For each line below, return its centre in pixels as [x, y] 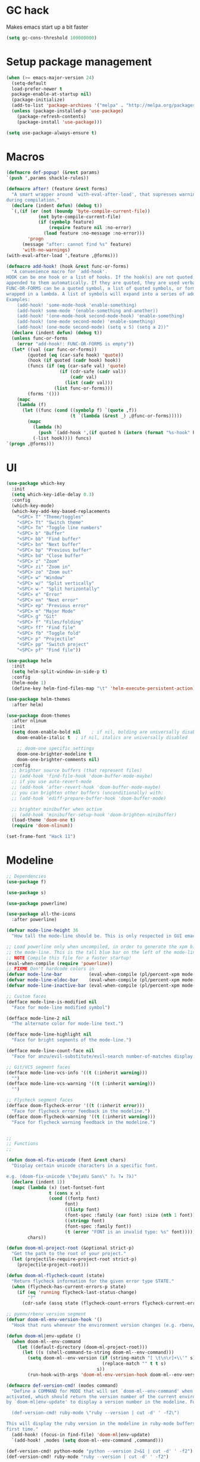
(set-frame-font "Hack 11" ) [41, 837]
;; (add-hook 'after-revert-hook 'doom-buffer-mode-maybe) [86, 787]
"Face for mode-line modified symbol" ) [61, 1007]
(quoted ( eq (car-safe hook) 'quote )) [76, 355]
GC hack [28, 10]
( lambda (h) [47, 427]
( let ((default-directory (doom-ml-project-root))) [82, 1347]
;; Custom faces [26, 996]
